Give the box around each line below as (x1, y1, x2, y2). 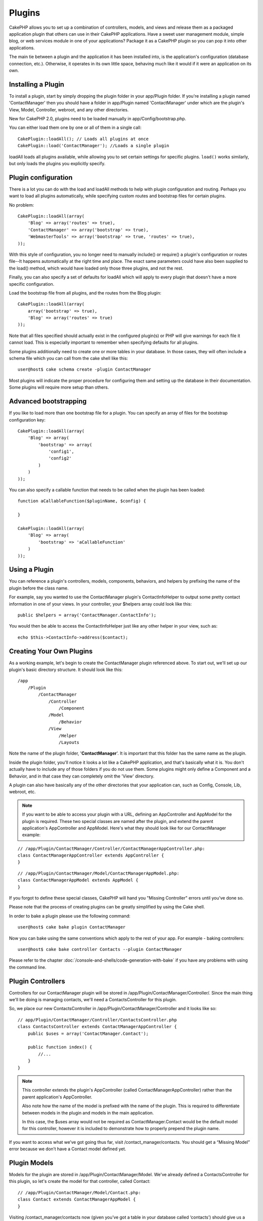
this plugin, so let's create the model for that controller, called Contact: (9, 1179, 150, 1184)
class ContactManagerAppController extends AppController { (18, 853, 164, 858)
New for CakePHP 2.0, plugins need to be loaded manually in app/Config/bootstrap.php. (9, 115, 187, 122)
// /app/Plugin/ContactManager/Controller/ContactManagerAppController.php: (18, 845, 206, 851)
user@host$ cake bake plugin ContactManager (18, 925, 126, 930)
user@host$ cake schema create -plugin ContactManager (18, 367, 151, 372)
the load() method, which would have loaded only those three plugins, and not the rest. (9, 265, 184, 271)
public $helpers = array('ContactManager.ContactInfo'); (18, 612, 157, 618)
